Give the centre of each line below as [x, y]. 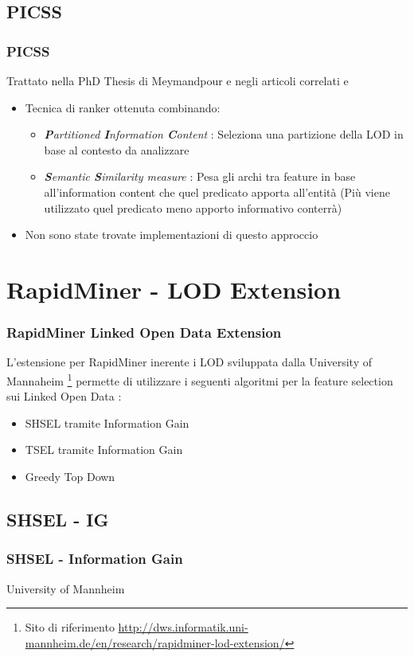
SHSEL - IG [58, 519]
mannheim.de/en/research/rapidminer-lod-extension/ [155, 642]
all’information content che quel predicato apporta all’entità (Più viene [217, 192]
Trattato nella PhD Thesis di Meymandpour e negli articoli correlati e [178, 80]
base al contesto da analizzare [117, 149]
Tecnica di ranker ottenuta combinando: [123, 107]
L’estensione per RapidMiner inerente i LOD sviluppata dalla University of [189, 362]
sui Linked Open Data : [64, 396]
